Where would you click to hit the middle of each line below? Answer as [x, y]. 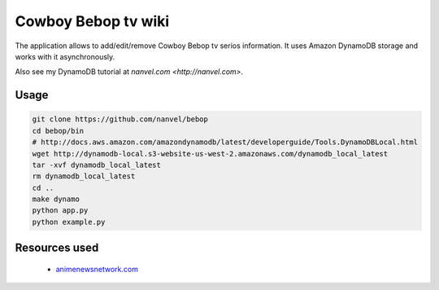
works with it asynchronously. [65, 56]
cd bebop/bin [58, 131]
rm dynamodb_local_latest [84, 176]
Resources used [57, 248]
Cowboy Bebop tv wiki [92, 21]
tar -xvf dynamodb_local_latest [97, 165]
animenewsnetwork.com [97, 269]
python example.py [69, 222]
